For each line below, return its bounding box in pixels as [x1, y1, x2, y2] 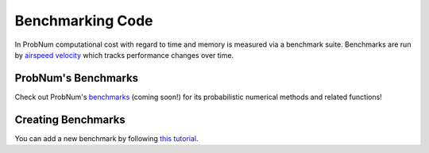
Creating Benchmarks [14, 113, 126, 126]
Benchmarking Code [14, 12, 153, 29]
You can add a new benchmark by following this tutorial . [14, 133, 199, 143]
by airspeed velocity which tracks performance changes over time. [14, 50, 234, 59]
